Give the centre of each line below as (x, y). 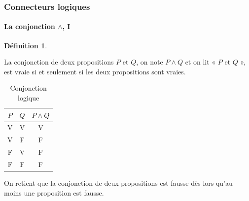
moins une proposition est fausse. (54, 192)
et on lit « (200, 62)
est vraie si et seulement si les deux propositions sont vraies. (95, 71)
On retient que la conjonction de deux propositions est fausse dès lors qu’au (118, 183)
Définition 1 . (26, 45)
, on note (150, 62)
